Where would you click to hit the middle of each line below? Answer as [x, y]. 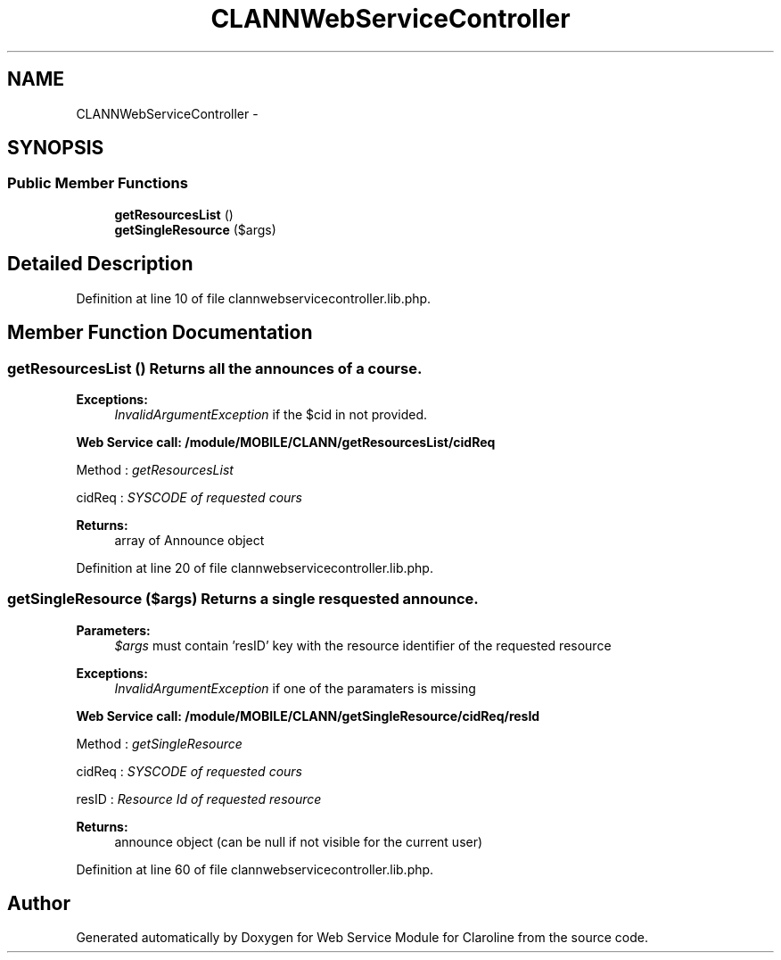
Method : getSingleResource [159, 743]
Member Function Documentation [160, 333]
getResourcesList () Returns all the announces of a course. [215, 368]
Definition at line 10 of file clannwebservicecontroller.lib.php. [254, 298]
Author [39, 904]
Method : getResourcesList [155, 469]
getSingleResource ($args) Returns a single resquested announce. [243, 599]
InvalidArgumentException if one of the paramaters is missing [295, 688]
